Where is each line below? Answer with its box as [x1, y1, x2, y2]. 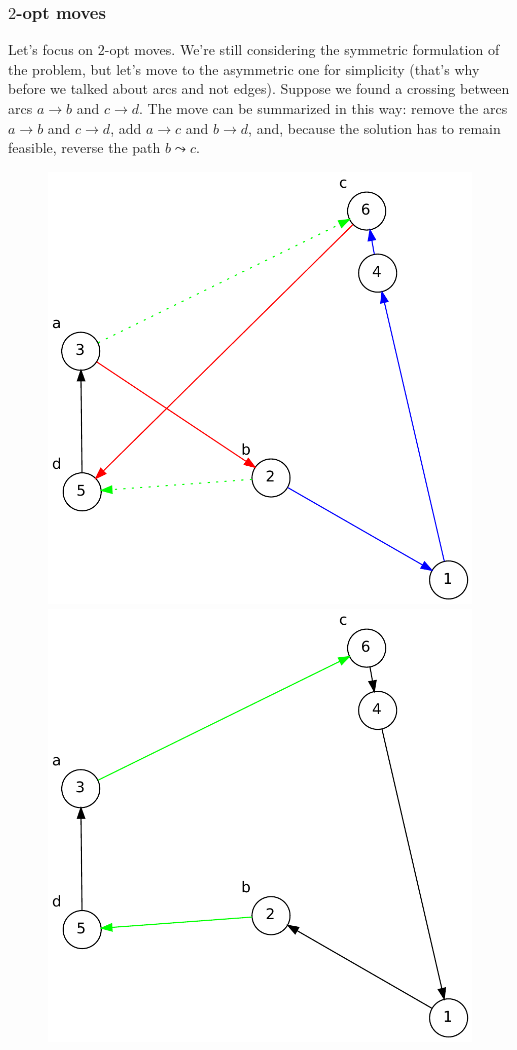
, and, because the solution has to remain [248, 117, 501, 138]
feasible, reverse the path [8, 137, 161, 158]
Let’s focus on [8, 39, 94, 60]
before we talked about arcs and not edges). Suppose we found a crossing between [8, 78, 510, 99]
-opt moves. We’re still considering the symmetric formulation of [104, 39, 500, 60]
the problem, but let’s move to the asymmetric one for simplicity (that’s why [8, 58, 480, 79]
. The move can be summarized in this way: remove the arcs [139, 98, 508, 118]
